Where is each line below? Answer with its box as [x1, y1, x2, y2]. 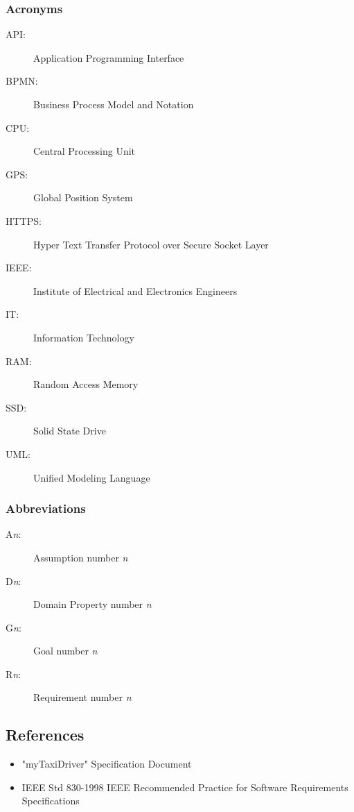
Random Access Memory [33, 377, 139, 391]
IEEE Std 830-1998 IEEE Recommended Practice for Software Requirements [21, 779, 348, 794]
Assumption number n [33, 550, 128, 564]
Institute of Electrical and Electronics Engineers [33, 283, 238, 298]
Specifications [21, 793, 80, 808]
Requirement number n [33, 690, 132, 704]
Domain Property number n [33, 597, 152, 611]
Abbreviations [6, 500, 86, 517]
